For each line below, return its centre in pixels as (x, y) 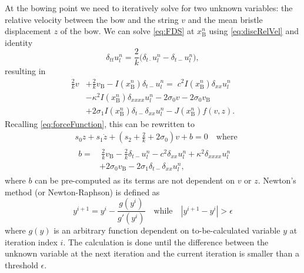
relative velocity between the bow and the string (92, 19)
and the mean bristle (225, 19)
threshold (21, 264)
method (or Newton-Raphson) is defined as (82, 192)
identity (19, 42)
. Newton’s (277, 180)
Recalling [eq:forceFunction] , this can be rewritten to (100, 123)
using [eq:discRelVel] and (254, 31)
